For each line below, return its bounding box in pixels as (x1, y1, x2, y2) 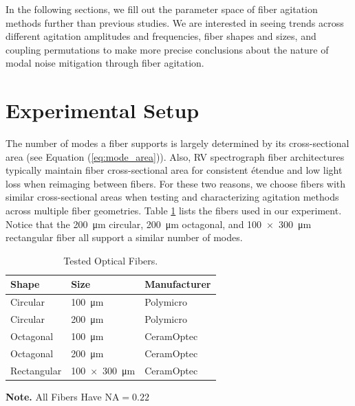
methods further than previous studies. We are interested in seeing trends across (6, 15, 344, 30)
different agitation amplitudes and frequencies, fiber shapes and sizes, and (6, 29, 316, 43)
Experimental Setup (6, 96, 200, 124)
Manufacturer (144, 277, 211, 291)
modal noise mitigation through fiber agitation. (6, 56, 204, 70)
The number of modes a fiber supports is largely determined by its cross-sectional (6, 136, 349, 150)
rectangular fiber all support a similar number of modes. (6, 230, 243, 245)
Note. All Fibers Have (6, 389, 102, 403)
